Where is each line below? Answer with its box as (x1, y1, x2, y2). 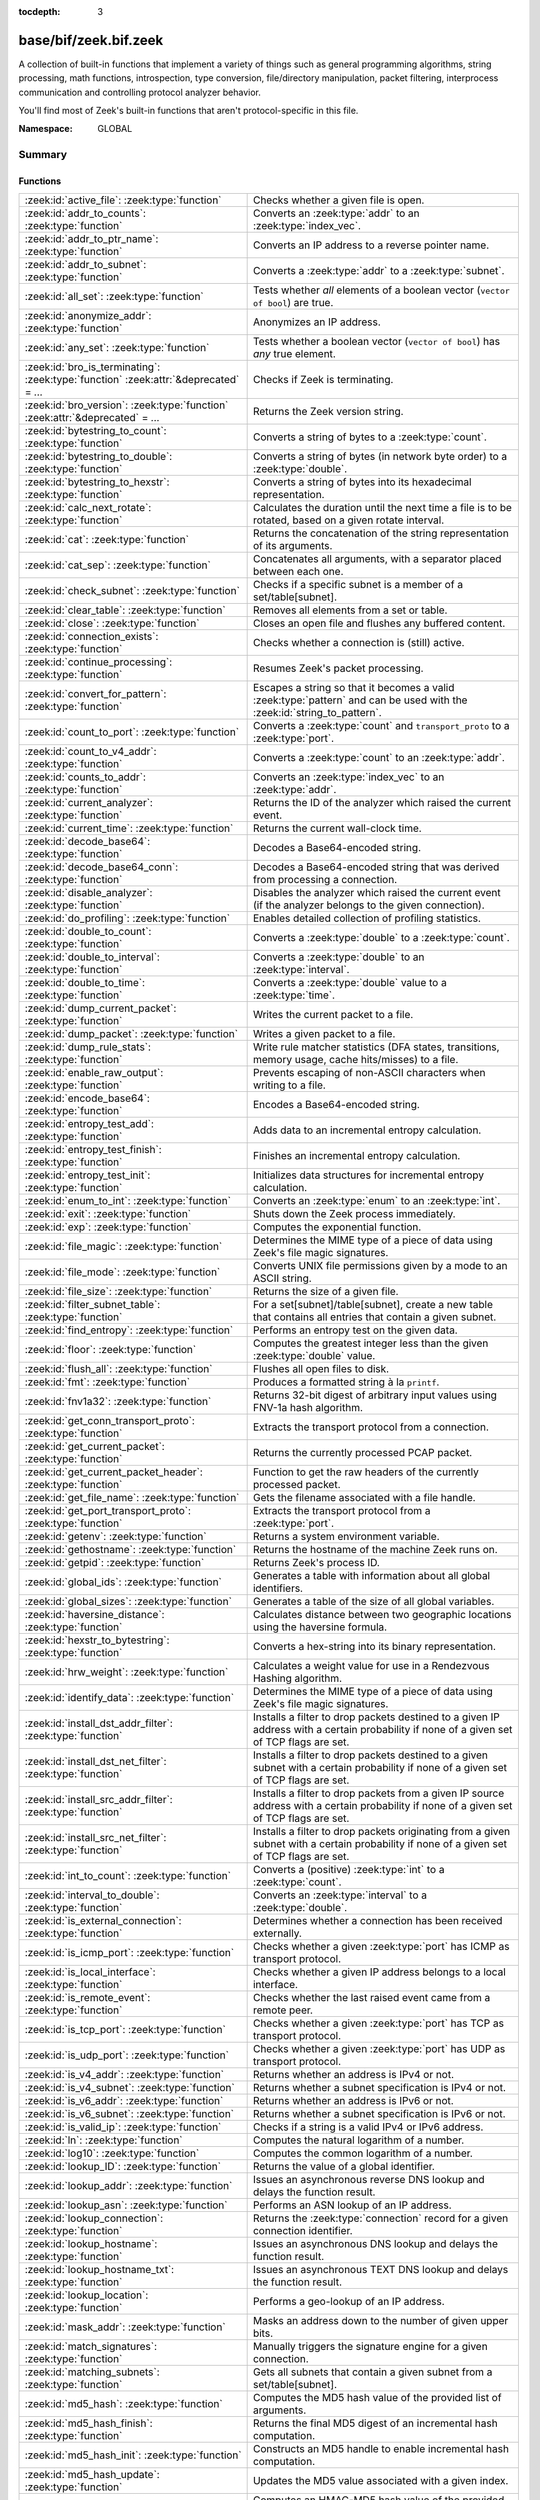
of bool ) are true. (252, 296, 334, 310)
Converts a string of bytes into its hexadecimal (252, 475, 472, 489)
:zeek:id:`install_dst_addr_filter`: (24, 1716, 174, 1730)
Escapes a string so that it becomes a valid (252, 681, 455, 695)
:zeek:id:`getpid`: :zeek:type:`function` (24, 1556, 205, 1570)
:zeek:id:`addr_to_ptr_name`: (24, 232, 159, 246)
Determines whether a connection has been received (252, 1914, 503, 1928)
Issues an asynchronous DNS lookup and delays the (252, 2237, 499, 2251)
